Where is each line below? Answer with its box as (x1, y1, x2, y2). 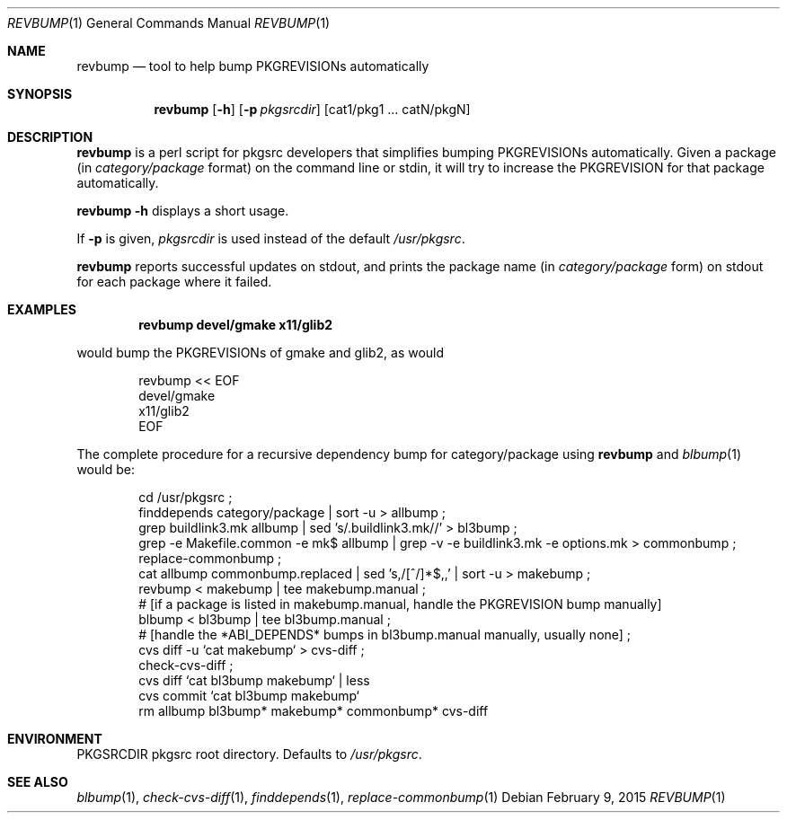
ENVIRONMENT (7, 731, 102, 746)
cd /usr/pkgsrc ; (138, 489, 233, 505)
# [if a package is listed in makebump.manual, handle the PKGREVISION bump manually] (138, 596, 662, 612)
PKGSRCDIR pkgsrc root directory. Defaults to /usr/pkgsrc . (76, 746, 422, 762)
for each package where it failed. (76, 274, 272, 289)
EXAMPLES (7, 302, 76, 317)
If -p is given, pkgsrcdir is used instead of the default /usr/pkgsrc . (76, 231, 465, 246)
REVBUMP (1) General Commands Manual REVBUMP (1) (7, 15, 331, 31)
